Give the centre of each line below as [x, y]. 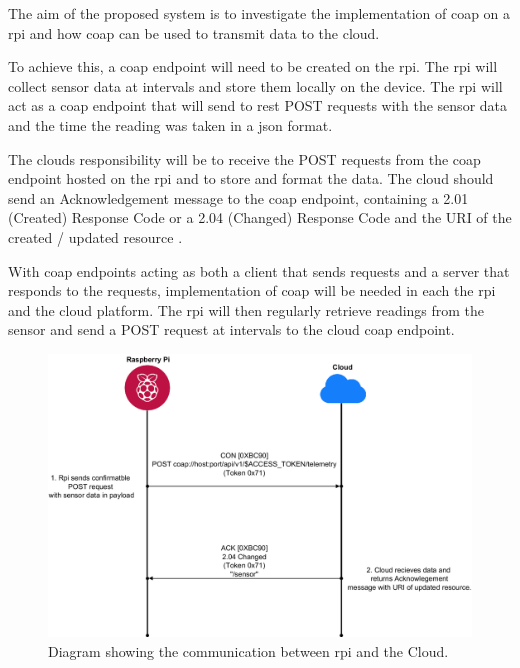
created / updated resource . [95, 236]
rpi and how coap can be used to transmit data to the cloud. [194, 32]
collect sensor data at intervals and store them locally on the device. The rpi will [255, 85]
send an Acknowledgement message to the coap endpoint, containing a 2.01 [238, 197]
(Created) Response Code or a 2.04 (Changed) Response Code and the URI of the [260, 217]
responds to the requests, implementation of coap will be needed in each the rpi [252, 290]
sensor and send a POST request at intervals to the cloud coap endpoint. [231, 329]
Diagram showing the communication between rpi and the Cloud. [248, 650]
